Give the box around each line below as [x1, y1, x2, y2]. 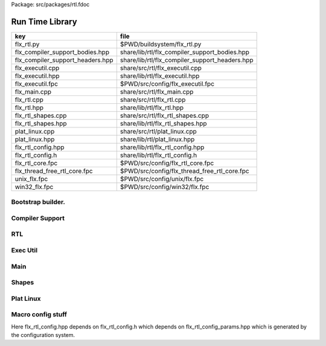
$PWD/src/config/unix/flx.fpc [120, 175, 204, 183]
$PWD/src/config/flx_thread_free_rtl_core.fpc [120, 167, 250, 175]
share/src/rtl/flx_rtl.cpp [120, 95, 186, 104]
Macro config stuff [11, 310, 68, 319]
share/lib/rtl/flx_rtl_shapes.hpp [120, 119, 207, 127]
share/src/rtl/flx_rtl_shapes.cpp [120, 111, 209, 120]
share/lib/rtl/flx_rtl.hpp [120, 103, 184, 112]
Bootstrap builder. [11, 198, 66, 207]
